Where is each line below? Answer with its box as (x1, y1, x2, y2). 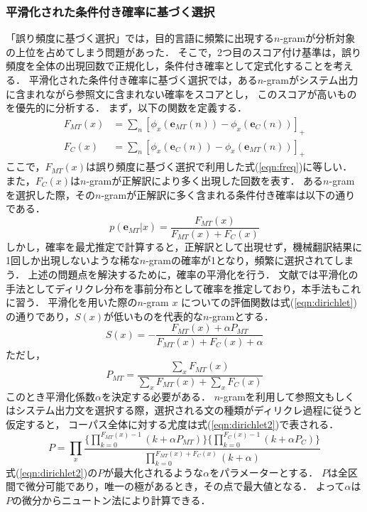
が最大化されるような (104, 464, 204, 479)
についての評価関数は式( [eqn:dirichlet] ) (181, 295, 357, 310)
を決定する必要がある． (101, 388, 211, 403)
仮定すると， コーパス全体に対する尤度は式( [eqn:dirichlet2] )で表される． (6, 416, 339, 431)
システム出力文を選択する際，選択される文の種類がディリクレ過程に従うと (15, 403, 363, 418)
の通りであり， (6, 308, 75, 323)
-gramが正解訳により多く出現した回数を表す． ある (86, 173, 324, 188)
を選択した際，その (6, 187, 95, 202)
